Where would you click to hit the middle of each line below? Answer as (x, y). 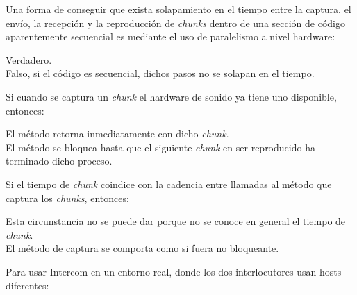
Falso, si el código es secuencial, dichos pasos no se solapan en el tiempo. (160, 73)
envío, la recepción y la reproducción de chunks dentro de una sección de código (175, 23)
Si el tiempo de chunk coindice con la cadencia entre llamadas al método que (169, 184)
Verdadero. (29, 59)
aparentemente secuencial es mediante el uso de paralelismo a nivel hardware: (171, 36)
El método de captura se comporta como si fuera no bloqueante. (142, 248)
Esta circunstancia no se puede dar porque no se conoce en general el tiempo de (176, 221)
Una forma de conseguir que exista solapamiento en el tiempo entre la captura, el (178, 9)
